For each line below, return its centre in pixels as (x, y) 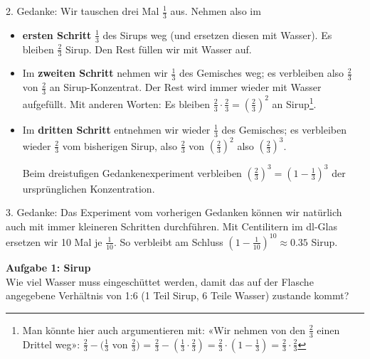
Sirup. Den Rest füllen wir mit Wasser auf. (158, 49)
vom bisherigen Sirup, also (120, 145)
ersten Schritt (57, 34)
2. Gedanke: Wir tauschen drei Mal (83, 11)
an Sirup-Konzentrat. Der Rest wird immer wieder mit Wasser (185, 87)
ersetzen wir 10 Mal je (54, 241)
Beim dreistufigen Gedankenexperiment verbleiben (132, 172)
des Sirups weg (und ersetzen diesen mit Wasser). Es (217, 34)
